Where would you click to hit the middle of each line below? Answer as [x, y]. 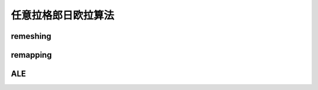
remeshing [31, 36]
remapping [32, 55]
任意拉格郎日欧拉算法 [63, 15]
